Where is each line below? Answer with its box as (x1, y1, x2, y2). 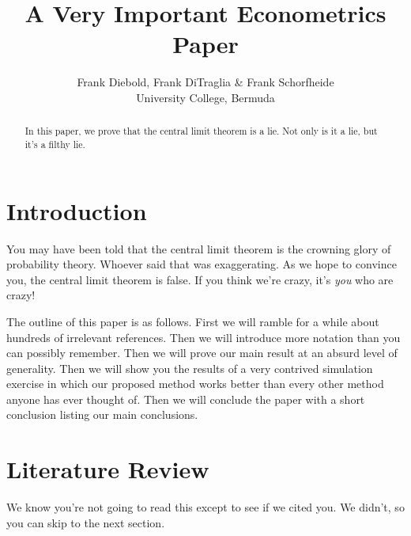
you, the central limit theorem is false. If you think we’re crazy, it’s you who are (6, 271, 394, 287)
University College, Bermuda (136, 89, 275, 105)
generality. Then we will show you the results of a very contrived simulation (6, 359, 373, 376)
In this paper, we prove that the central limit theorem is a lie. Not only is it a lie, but (25, 124, 378, 138)
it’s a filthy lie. (25, 137, 85, 150)
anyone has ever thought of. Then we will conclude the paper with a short (6, 390, 365, 407)
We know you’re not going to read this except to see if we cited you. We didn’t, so (6, 499, 405, 515)
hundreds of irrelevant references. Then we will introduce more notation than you (6, 329, 401, 345)
